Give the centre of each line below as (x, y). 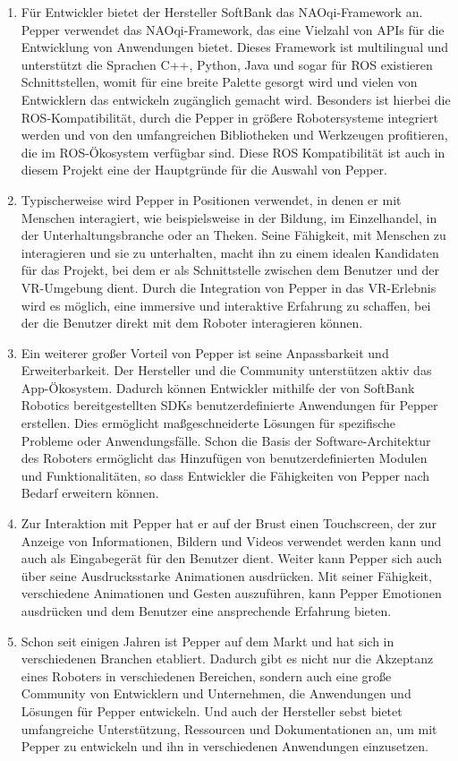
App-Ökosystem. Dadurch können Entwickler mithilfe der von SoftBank (218, 387)
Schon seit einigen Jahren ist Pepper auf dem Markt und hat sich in (208, 641)
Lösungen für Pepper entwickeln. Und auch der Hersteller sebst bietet (212, 710)
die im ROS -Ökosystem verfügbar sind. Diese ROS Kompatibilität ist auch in (233, 152)
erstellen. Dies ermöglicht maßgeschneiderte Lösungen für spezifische (208, 423)
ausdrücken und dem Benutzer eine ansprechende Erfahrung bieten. (206, 611)
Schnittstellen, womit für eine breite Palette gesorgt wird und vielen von (219, 82)
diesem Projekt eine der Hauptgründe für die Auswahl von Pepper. (204, 170)
